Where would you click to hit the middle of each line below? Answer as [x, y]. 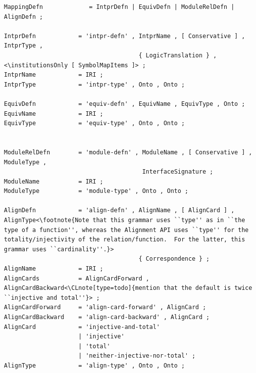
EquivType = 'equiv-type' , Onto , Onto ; [95, 123]
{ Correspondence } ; [174, 259]
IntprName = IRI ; [54, 75]
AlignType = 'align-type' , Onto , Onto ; [95, 365]
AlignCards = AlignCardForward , [77, 278]
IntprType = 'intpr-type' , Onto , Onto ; [95, 84]
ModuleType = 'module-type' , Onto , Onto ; [96, 191]
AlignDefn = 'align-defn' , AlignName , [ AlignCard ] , [119, 210]
